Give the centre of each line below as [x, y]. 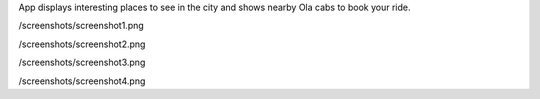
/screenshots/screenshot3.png [82, 62]
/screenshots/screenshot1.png [81, 26]
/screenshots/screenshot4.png [82, 81]
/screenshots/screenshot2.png [82, 44]
